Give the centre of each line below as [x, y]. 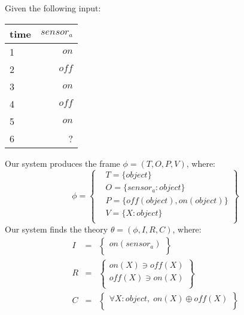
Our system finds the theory [57, 229]
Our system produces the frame [62, 163]
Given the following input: [53, 8]
